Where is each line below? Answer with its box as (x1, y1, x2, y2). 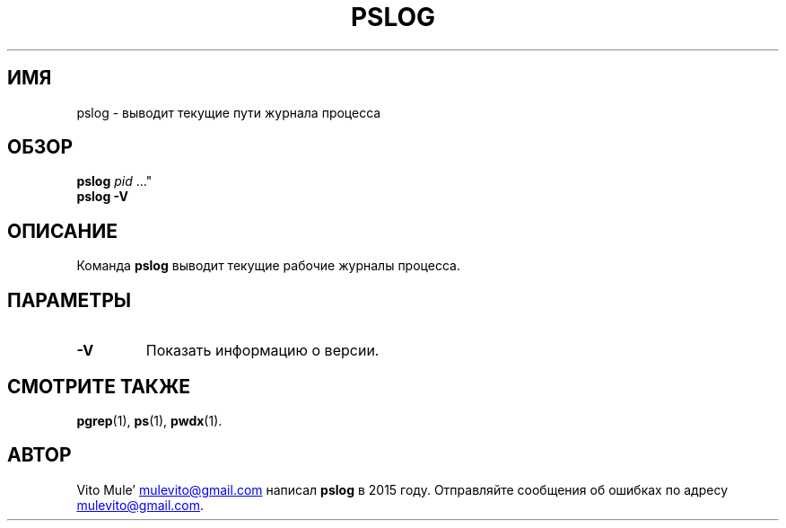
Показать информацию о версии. (145, 341, 380, 360)
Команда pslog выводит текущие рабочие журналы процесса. (76, 258, 460, 274)
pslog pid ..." (76, 173, 153, 189)
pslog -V (76, 189, 128, 205)
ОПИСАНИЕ (7, 219, 118, 242)
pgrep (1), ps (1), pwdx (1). (76, 412, 223, 428)
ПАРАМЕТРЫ (7, 288, 132, 312)
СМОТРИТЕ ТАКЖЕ (7, 374, 191, 398)
